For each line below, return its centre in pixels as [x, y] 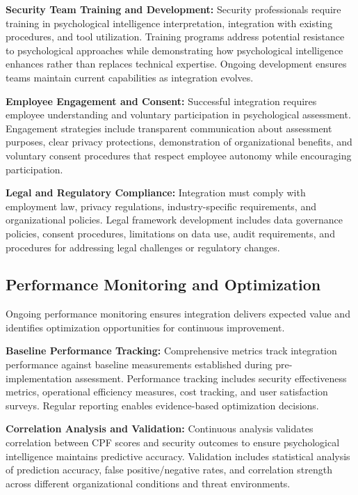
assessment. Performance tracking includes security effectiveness [211, 378]
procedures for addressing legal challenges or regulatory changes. [143, 247]
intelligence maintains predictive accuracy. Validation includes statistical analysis [178, 456]
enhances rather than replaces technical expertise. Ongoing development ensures [176, 64]
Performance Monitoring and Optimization [163, 284]
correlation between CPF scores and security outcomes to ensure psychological [173, 442]
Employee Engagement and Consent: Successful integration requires [161, 101]
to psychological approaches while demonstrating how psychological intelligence [174, 50]
